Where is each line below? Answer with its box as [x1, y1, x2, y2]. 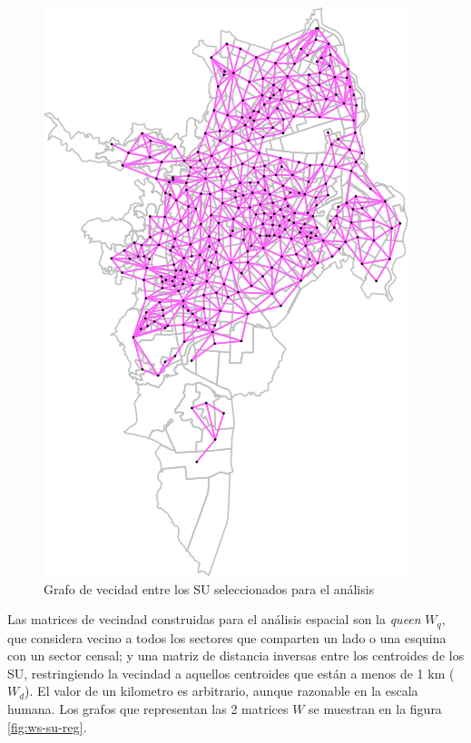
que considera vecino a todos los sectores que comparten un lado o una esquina [7, 628, 446, 647]
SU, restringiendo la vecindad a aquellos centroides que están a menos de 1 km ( [7, 663, 455, 682]
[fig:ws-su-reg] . [7, 717, 87, 736]
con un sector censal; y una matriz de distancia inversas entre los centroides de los [7, 646, 465, 665]
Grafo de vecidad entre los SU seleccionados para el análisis [44, 579, 375, 598]
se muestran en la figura [309, 699, 442, 719]
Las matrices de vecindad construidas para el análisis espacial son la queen [7, 610, 421, 629]
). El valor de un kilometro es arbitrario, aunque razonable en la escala [25, 681, 418, 700]
